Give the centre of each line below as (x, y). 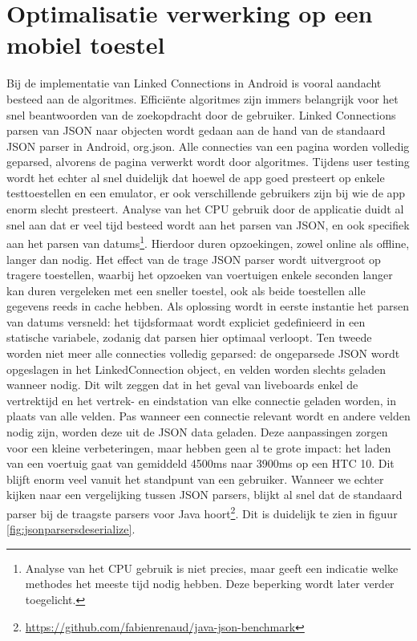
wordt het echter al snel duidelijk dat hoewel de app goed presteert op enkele (196, 177)
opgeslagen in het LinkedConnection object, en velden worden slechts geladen (196, 369)
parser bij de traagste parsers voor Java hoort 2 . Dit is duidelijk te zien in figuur (202, 512)
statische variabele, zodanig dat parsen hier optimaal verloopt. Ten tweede (189, 337)
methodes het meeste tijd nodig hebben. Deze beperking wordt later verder (210, 584)
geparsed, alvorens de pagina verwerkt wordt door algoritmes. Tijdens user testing (208, 162)
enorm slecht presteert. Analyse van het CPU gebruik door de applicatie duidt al (205, 209)
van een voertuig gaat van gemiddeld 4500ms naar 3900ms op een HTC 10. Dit (200, 463)
